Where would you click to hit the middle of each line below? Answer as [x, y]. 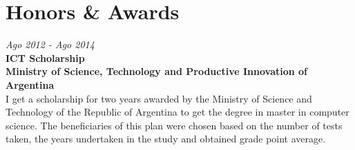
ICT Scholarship [45, 57]
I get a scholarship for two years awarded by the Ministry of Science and [159, 98]
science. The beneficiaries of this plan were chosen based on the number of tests [174, 125]
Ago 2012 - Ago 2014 [50, 44]
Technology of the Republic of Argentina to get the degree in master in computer [177, 112]
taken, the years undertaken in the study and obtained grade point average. [166, 139]
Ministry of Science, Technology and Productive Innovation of [157, 71]
